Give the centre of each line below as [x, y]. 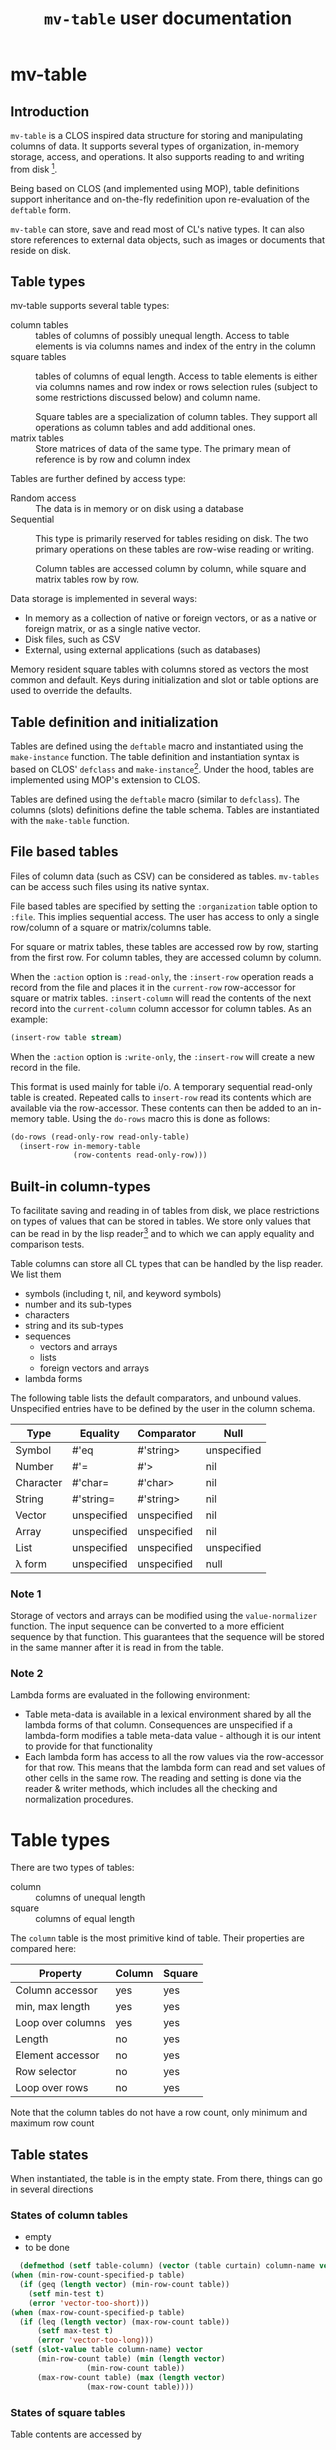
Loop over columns [60, 2023]
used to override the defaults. [71, 691]
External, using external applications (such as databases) [143, 650]
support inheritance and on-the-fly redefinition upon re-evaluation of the [160, 199]
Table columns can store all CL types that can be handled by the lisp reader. [167, 1263]
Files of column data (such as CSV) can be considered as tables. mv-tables [165, 876]
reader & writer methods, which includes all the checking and [151, 1789]
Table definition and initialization [114, 722]
